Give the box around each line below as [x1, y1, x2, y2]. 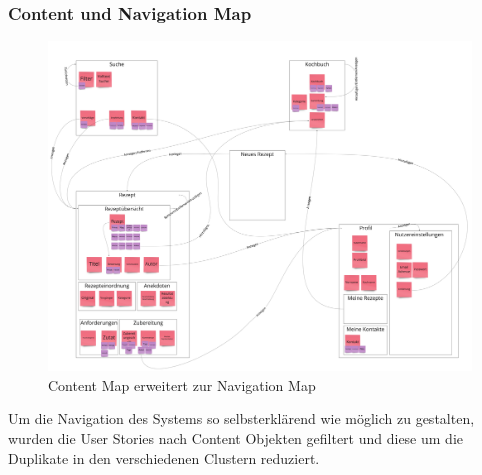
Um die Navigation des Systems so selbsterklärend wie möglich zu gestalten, [8, 408, 475, 429]
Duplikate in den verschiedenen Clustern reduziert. [8, 447, 320, 468]
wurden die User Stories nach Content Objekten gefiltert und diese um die [8, 428, 463, 448]
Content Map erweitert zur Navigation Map [48, 374, 316, 395]
